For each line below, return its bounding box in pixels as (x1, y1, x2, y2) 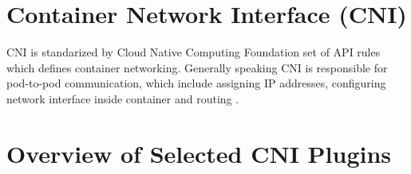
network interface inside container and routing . (6, 90, 239, 106)
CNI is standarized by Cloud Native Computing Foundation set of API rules (6, 44, 381, 60)
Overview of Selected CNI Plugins (6, 137, 392, 169)
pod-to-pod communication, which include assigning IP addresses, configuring (6, 75, 386, 91)
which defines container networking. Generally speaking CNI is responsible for (6, 59, 388, 75)
